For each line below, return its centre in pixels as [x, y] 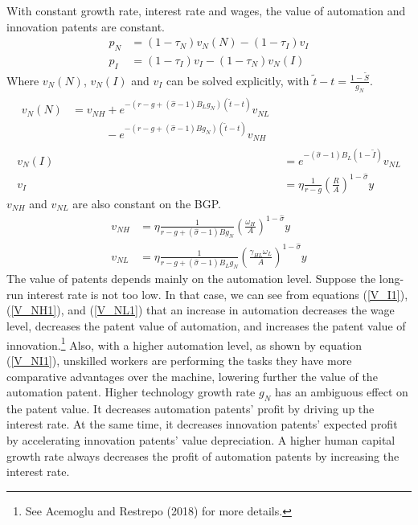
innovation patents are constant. [86, 26]
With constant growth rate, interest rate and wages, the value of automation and [206, 10]
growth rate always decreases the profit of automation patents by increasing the [203, 455]
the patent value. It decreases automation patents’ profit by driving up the [191, 408]
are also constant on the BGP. [147, 203]
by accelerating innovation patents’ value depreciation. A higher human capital [201, 440]
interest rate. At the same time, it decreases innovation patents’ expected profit [202, 424]
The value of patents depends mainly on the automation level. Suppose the [191, 279]
